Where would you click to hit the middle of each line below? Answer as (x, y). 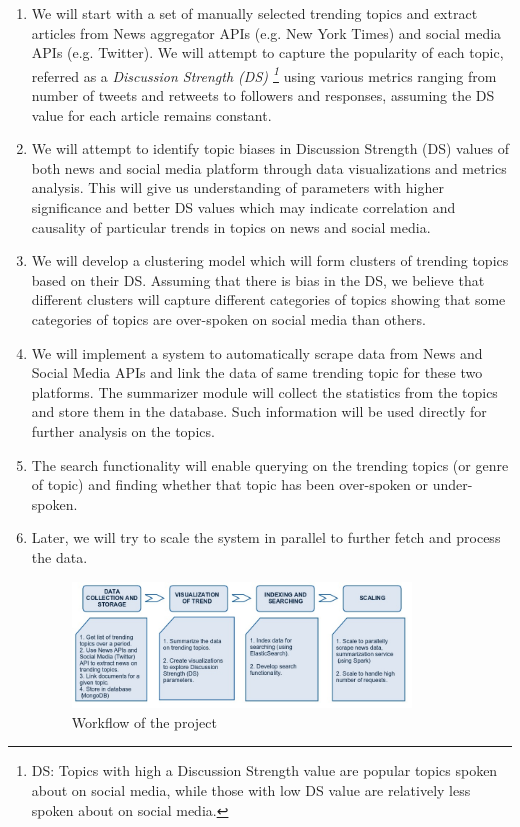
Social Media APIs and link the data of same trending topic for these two (257, 372)
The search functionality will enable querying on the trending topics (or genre (270, 464)
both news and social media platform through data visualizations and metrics (269, 167)
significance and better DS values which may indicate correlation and (243, 207)
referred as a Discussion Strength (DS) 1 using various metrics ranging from (264, 74)
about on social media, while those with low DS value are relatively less (251, 789)
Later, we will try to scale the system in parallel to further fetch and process (266, 537)
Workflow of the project (144, 721)
